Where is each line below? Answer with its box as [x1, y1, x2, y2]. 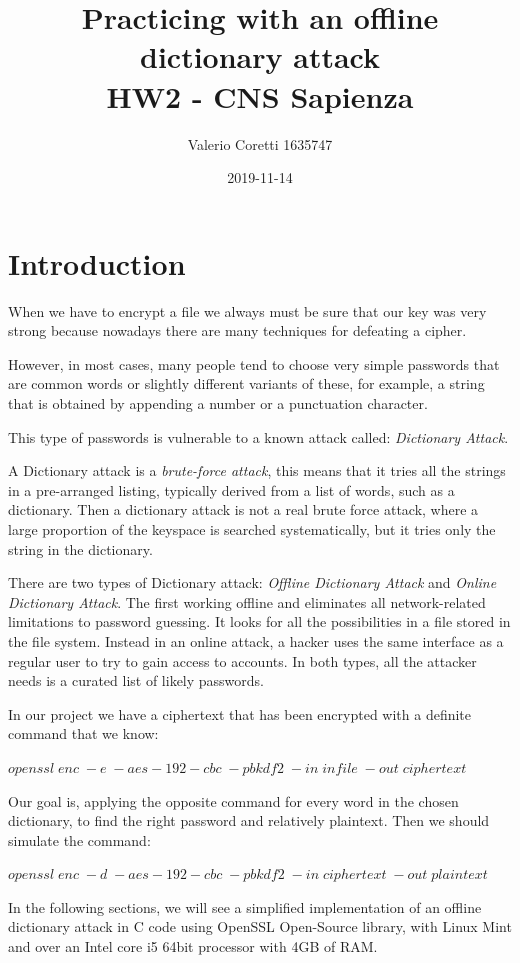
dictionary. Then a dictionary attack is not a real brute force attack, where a [8, 499, 479, 520]
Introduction [8, 242, 186, 283]
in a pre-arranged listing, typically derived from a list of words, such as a [8, 479, 455, 500]
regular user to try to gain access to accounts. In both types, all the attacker [8, 650, 477, 671]
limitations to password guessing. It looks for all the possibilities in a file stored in [8, 611, 511, 632]
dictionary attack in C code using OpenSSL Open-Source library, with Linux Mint [8, 916, 512, 937]
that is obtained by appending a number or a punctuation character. [8, 393, 428, 413]
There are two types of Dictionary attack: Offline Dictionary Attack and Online [8, 572, 497, 593]
